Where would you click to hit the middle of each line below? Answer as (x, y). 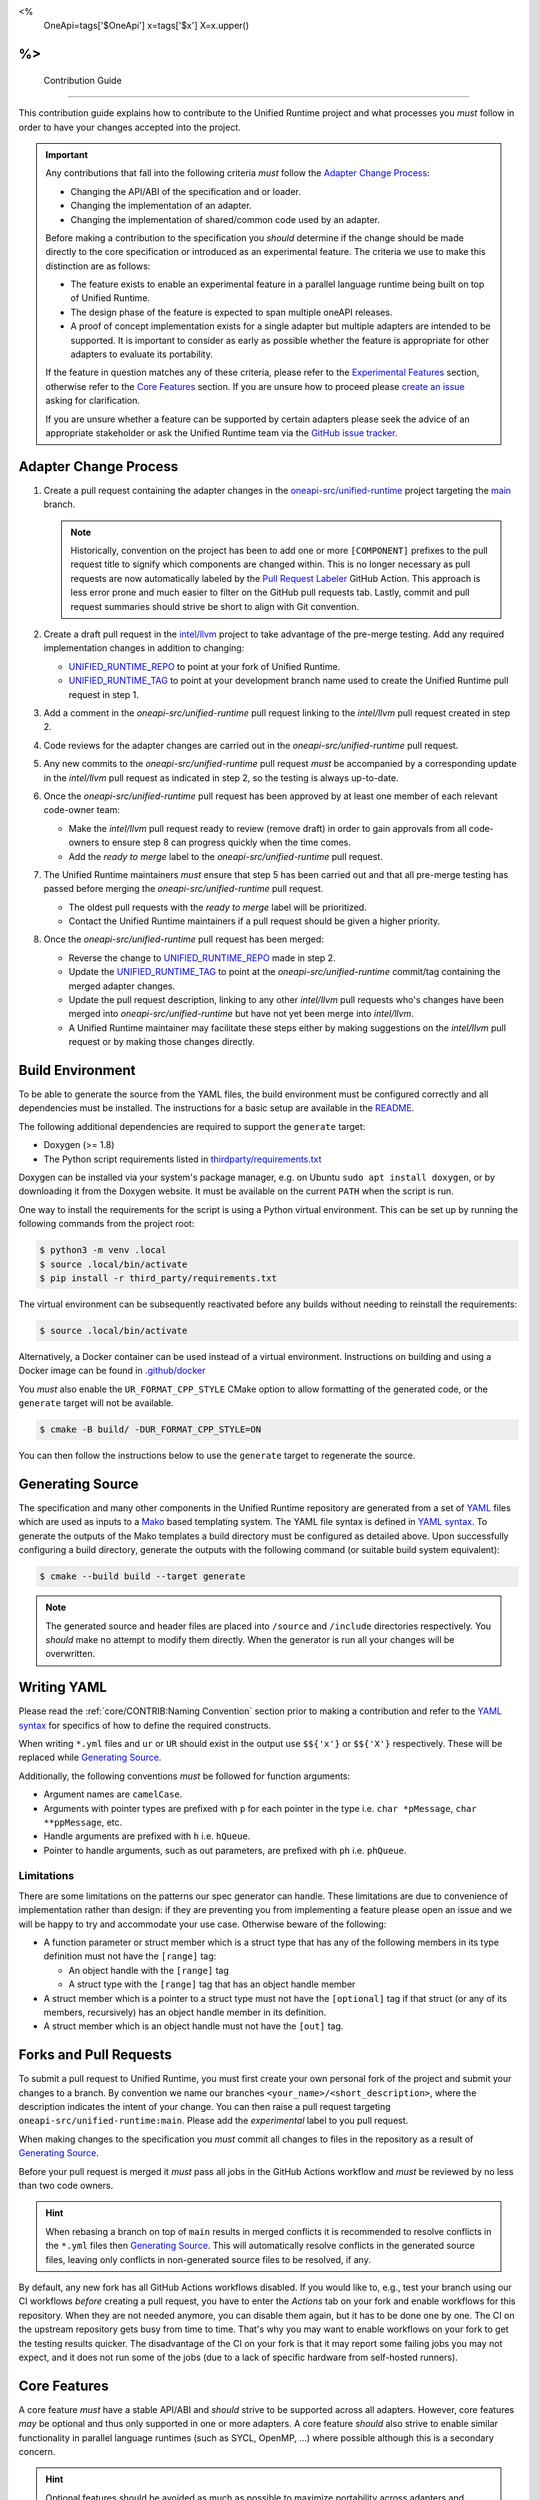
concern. (37, 2451)
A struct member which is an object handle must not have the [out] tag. (193, 2026)
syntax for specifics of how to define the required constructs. (145, 1725)
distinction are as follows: (98, 266)
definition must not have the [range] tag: (130, 1956)
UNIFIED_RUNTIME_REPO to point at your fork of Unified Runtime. (204, 666)
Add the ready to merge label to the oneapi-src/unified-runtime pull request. (226, 856)
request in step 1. (103, 694)
